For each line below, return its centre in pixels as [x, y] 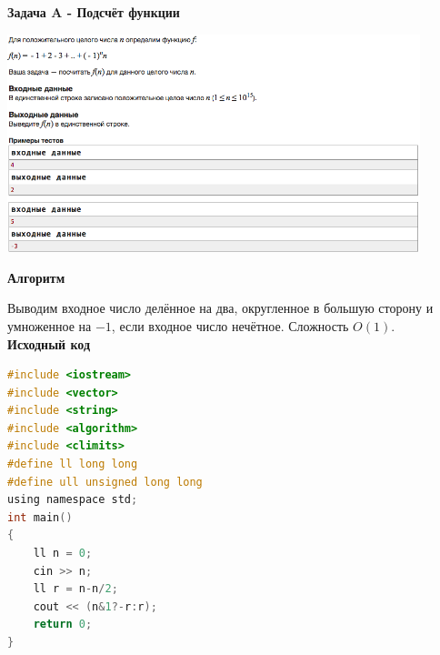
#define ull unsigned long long [105, 482]
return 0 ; [63, 625]
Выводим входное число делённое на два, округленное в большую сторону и [220, 308]
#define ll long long [73, 464]
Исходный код [49, 343]
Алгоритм [36, 277]
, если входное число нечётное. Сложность [230, 325]
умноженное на [50, 325]
